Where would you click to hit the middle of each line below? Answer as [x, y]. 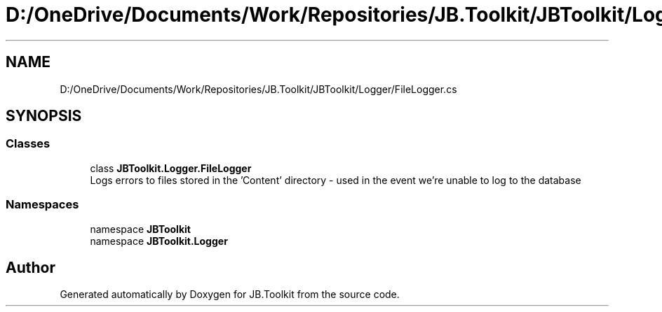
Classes [28, 144]
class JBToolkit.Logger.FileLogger [171, 168]
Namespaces [42, 205]
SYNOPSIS [44, 116]
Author [31, 267]
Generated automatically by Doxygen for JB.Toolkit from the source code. [230, 295]
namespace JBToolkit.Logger [159, 241]
